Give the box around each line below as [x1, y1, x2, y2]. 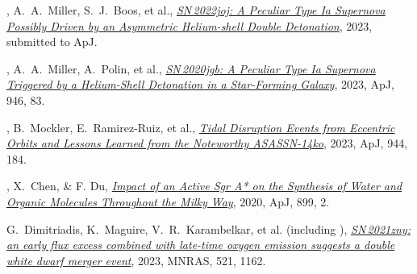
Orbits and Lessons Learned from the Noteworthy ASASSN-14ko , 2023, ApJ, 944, [6, 135, 408, 152]
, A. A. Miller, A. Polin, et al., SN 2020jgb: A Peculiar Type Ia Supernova [6, 60, 376, 77]
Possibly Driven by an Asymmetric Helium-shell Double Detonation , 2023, [6, 17, 373, 34]
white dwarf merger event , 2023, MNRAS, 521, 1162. [6, 251, 266, 268]
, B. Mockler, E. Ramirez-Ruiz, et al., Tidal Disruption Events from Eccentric [6, 118, 395, 135]
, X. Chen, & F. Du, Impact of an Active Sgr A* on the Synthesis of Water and [6, 177, 402, 194]
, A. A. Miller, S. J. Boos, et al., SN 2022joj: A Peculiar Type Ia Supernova [6, 2, 386, 18]
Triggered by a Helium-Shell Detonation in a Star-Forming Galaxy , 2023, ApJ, [6, 76, 394, 93]
